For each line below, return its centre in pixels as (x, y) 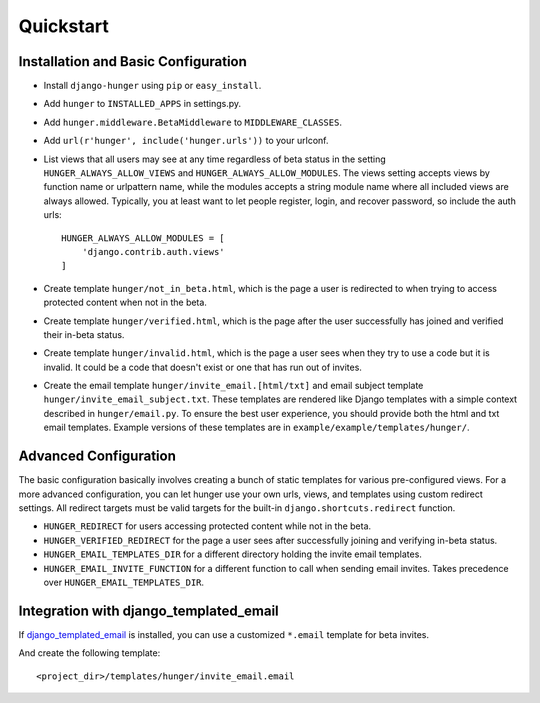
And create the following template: (89, 653)
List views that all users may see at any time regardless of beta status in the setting (215, 159)
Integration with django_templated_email (148, 610)
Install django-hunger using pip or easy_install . (152, 86)
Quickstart (64, 26)
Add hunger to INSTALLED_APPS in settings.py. (142, 104)
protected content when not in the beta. (125, 302)
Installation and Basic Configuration (132, 61)
